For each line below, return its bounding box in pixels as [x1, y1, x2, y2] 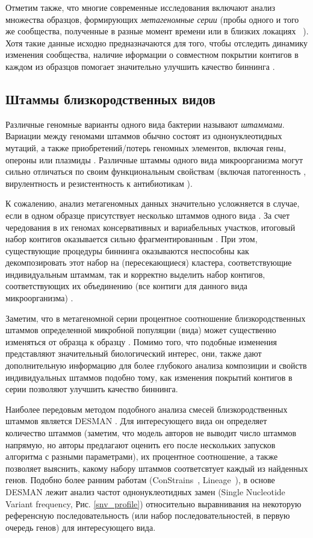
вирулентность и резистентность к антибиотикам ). [5, 177, 193, 189]
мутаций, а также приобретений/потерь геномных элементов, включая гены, [5, 141, 287, 154]
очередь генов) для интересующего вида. [5, 521, 156, 533]
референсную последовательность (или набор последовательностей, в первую [5, 509, 290, 522]
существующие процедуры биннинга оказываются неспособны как [5, 244, 249, 257]
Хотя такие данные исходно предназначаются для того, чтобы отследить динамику [5, 36, 308, 49]
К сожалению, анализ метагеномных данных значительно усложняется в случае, [5, 197, 300, 210]
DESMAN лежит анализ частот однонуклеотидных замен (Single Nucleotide [5, 485, 285, 498]
